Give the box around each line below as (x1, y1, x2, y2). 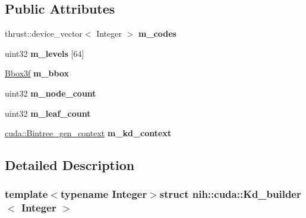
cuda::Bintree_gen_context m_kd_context (5, 127, 172, 139)
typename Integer (60, 187, 147, 201)
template (5, 187, 48, 201)
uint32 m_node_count (5, 86, 96, 99)
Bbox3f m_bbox (5, 67, 70, 79)
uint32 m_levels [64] (5, 47, 84, 59)
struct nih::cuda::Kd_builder (159, 187, 301, 201)
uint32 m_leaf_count (5, 107, 91, 119)
